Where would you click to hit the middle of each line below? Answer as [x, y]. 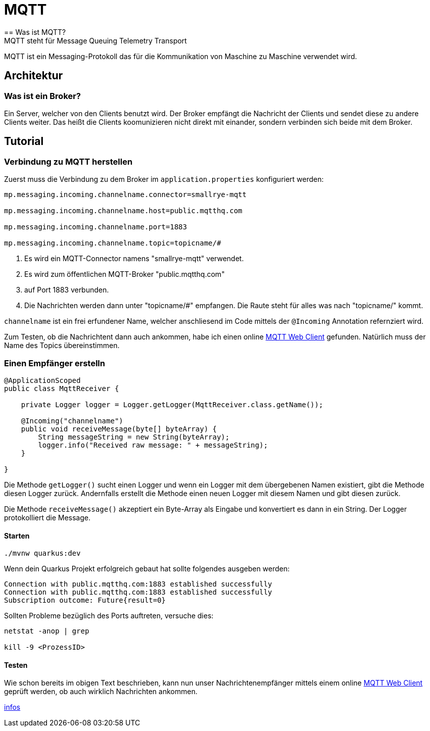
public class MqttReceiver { [62, 388]
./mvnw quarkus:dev [42, 553]
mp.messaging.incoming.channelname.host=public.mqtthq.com [123, 211]
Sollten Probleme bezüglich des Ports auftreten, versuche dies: [109, 616]
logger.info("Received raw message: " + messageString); [153, 445]
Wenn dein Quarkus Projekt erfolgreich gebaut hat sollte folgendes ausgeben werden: [147, 569]
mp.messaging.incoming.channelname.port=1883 [96, 227]
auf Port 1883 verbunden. [67, 290]
